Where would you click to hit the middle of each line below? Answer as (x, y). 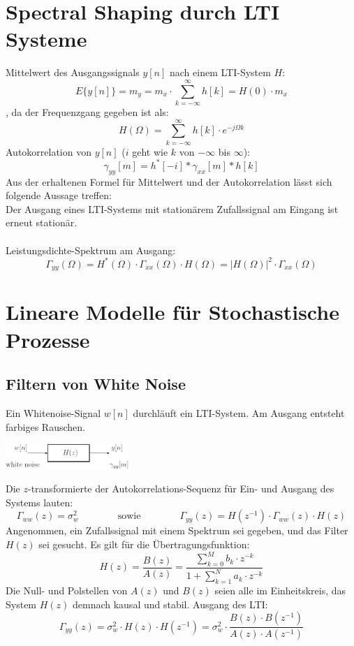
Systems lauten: (39, 502)
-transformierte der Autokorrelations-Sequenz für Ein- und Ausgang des (181, 489)
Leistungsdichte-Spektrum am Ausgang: (91, 250)
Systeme (46, 39)
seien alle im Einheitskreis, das (280, 590)
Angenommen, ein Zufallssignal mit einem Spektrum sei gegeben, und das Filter (177, 530)
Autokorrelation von (49, 151)
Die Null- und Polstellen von (67, 590)
